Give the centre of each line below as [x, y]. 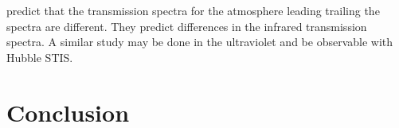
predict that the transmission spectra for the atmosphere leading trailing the [193, 10]
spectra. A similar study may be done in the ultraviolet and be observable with [200, 42]
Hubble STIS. [40, 57]
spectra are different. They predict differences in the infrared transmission [187, 26]
